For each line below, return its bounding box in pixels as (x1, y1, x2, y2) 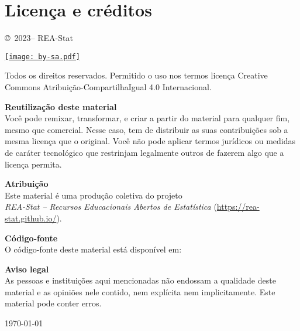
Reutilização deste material (5, 100, 117, 112)
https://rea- (216, 200, 260, 213)
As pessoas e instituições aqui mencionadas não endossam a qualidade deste (5, 274, 276, 286)
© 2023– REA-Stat (5, 32, 73, 44)
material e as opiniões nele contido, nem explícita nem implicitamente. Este (5, 285, 275, 298)
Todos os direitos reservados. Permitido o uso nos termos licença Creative (5, 69, 268, 81)
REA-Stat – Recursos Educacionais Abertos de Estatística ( (5, 200, 217, 213)
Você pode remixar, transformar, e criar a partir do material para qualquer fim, (5, 112, 290, 124)
